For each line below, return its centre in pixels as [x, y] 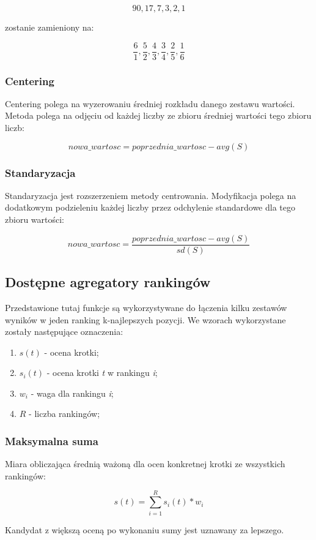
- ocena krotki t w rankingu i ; [102, 373]
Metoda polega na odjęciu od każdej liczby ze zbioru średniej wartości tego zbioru [158, 115]
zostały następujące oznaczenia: [64, 332]
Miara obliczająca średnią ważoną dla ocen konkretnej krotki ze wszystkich [145, 464]
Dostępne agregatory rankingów [108, 282]
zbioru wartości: [35, 219]
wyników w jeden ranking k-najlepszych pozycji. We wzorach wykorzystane [145, 319]
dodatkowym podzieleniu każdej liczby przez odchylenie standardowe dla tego [150, 207]
